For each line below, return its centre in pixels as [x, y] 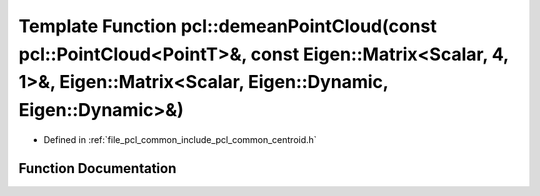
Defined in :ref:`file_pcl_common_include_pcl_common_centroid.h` [180, 139]
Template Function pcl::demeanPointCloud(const [227, 26]
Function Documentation [97, 168]
